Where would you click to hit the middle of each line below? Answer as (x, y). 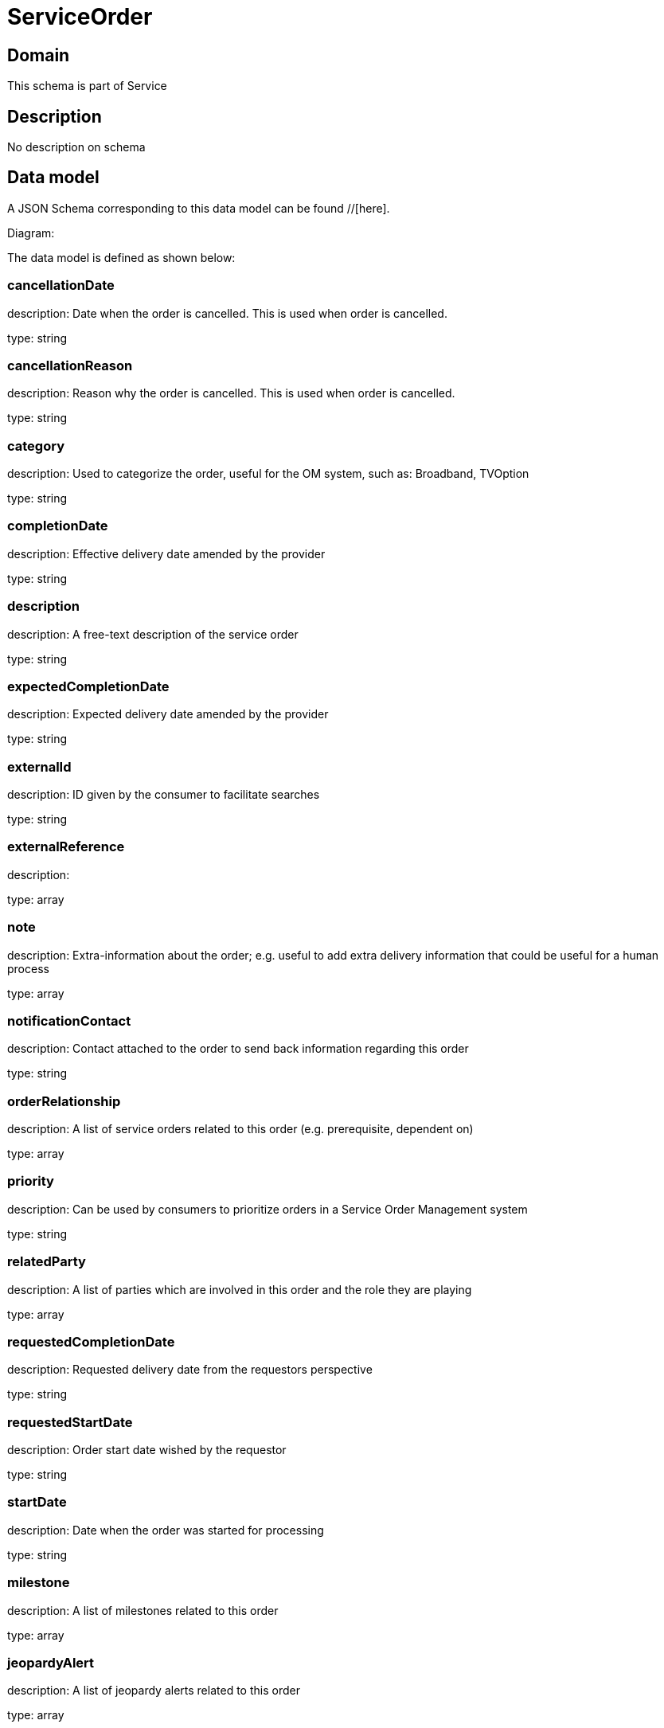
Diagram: (31, 233)
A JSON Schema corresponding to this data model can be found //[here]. (199, 208)
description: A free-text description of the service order (153, 634)
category (36, 446)
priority (31, 1181)
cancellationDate (61, 285)
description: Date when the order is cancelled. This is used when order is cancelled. (227, 313)
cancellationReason (70, 365)
